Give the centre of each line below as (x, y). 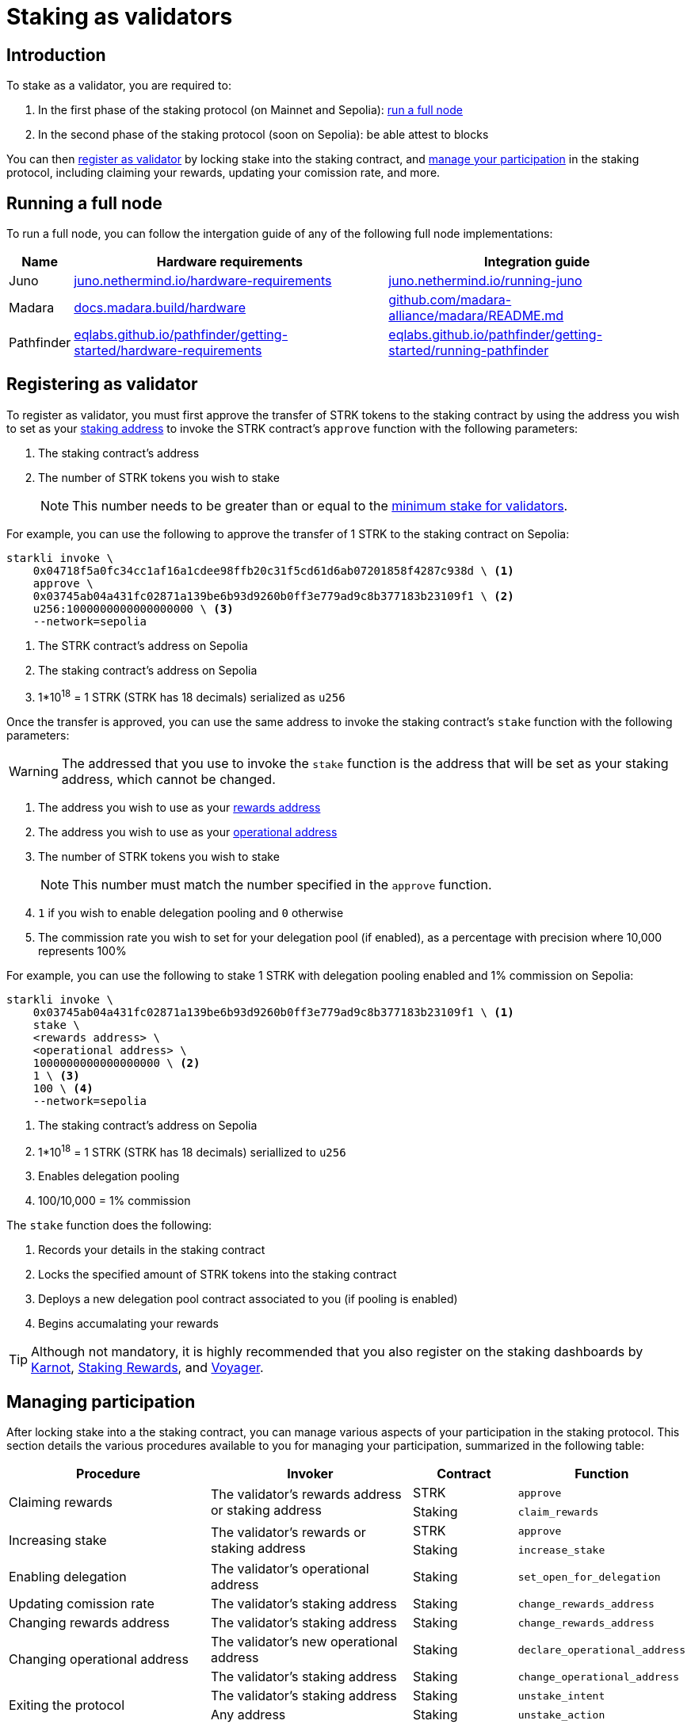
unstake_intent (561, 1696)
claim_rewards (558, 1512)
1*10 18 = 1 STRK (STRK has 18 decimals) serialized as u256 (192, 696)
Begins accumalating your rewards (128, 1324)
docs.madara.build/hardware (160, 308)
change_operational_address (599, 1676)
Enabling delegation (68, 1577)
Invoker (310, 1474)
